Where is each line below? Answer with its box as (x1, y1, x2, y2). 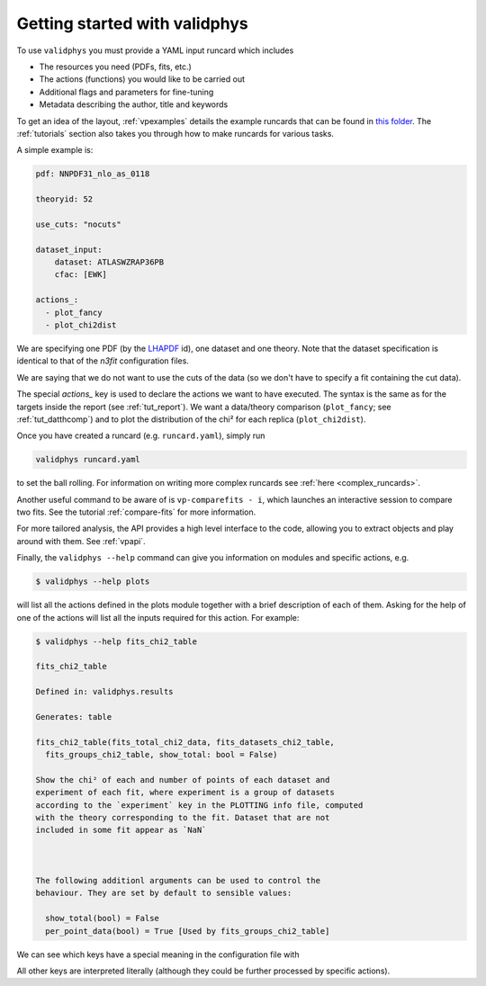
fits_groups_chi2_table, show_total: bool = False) (45, 749, 278, 760)
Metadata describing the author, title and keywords (39, 99, 229, 110)
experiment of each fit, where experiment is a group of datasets (35, 787, 335, 798)
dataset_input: (35, 244, 103, 255)
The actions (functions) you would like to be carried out (39, 74, 246, 85)
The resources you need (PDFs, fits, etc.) (39, 61, 193, 72)
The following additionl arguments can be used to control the (35, 875, 321, 885)
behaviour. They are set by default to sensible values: (35, 888, 292, 899)
